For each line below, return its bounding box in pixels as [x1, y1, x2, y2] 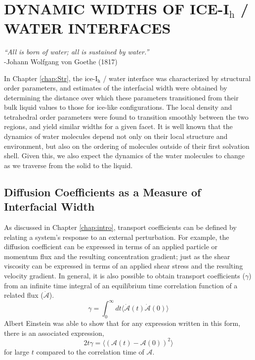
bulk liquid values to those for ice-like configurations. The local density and [4, 102, 232, 112]
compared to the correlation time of [36, 346, 144, 357]
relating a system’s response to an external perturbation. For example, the [4, 231, 229, 242]
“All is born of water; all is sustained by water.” [4, 46, 149, 57]
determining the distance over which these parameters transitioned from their [4, 92, 239, 102]
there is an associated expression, [4, 327, 104, 338]
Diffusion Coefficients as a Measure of [4, 184, 201, 199]
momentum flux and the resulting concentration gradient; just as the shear [4, 251, 230, 261]
